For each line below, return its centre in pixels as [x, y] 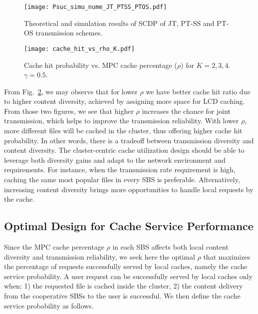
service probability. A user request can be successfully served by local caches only [128, 276]
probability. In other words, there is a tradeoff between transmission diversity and [129, 140]
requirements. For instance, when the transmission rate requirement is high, [120, 169]
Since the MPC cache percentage [54, 247]
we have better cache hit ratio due [198, 91]
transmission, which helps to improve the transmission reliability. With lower [122, 121]
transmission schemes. [69, 33]
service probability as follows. [49, 305]
